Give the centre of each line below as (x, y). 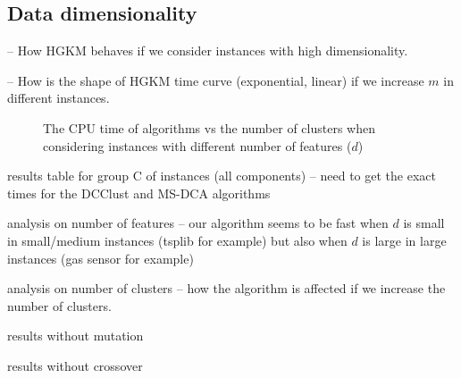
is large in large (404, 240)
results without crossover (75, 365)
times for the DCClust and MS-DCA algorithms (139, 193)
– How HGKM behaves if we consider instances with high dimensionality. (208, 50)
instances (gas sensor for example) (101, 258)
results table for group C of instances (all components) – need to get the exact (222, 176)
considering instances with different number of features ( (197, 145)
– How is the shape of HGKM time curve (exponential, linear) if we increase (216, 80)
